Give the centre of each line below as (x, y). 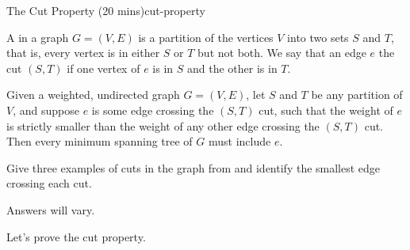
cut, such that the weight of (326, 110)
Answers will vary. (51, 209)
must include (240, 141)
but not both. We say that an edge (282, 53)
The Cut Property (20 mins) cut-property (106, 10)
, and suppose (46, 110)
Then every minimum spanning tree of (100, 141)
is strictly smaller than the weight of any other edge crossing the (163, 125)
